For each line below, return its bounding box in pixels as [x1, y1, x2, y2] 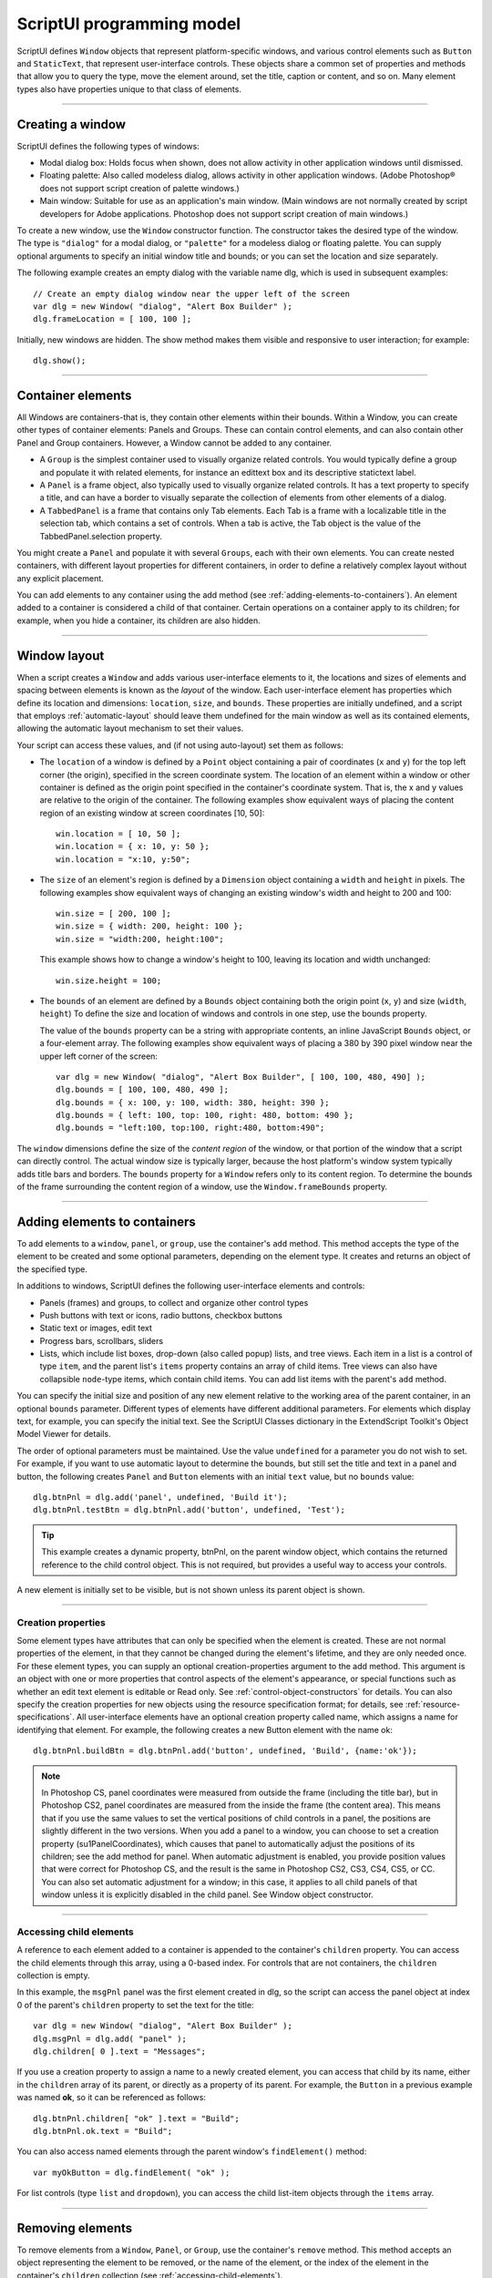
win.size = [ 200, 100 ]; [56, 908, 172, 919]
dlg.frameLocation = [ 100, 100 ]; [33, 314, 192, 324]
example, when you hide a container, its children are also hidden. [16, 615, 261, 626]
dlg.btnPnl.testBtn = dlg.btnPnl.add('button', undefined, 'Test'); [33, 1504, 345, 1515]
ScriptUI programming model [16, 14, 241, 34]
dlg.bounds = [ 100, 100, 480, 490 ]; [56, 1084, 230, 1095]
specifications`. [16, 1711, 75, 1722]
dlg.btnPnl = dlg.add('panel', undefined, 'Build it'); [33, 1492, 288, 1503]
